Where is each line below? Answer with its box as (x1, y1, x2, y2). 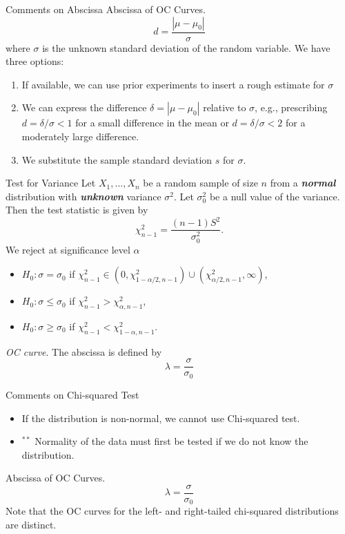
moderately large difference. (21, 129, 139, 143)
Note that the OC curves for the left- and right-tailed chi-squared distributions (6, 504, 339, 518)
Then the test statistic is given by (6, 202, 148, 217)
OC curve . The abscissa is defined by (6, 344, 162, 359)
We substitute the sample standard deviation (21, 152, 213, 166)
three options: (6, 54, 64, 68)
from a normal (270, 175, 336, 190)
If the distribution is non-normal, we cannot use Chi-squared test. (21, 410, 300, 425)
